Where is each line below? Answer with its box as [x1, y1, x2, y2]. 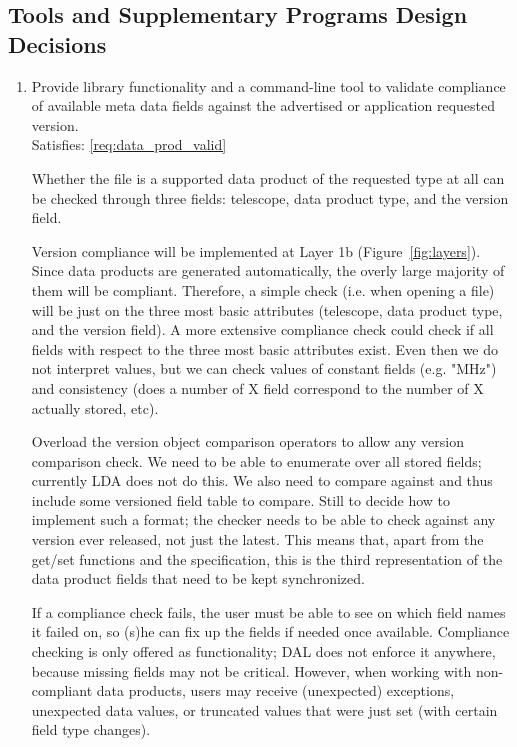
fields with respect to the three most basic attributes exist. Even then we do [31, 338, 499, 359]
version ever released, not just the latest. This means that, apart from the [31, 529, 484, 550]
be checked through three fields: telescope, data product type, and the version [31, 187, 509, 208]
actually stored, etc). [31, 397, 159, 418]
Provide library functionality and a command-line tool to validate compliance [31, 75, 506, 96]
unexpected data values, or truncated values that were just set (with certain [31, 699, 498, 720]
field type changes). [31, 719, 151, 740]
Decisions [8, 28, 107, 59]
